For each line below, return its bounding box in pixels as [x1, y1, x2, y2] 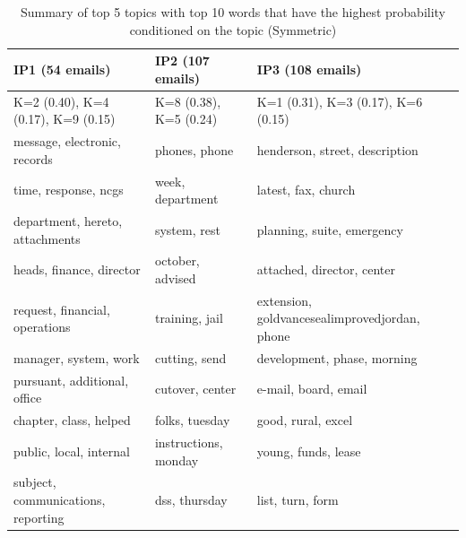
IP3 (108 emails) [256, 59, 362, 78]
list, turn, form [256, 490, 339, 508]
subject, [13, 473, 56, 491]
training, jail [154, 308, 223, 327]
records [13, 149, 53, 168]
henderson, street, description [256, 140, 419, 159]
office [13, 388, 42, 407]
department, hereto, [13, 211, 123, 230]
